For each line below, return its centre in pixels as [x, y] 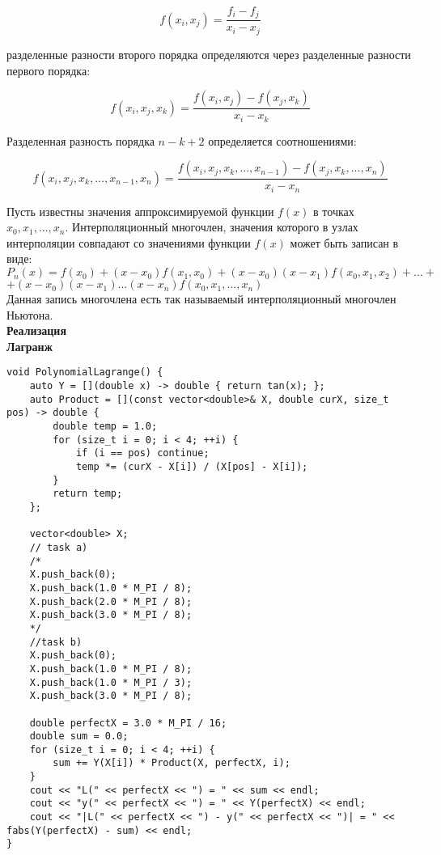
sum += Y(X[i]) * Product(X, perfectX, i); [172, 763]
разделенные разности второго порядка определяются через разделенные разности [209, 54]
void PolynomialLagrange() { [85, 372]
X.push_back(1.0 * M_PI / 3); [111, 682]
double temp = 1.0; [105, 427]
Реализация [36, 330]
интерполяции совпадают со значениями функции [129, 242]
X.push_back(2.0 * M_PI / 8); [111, 601]
